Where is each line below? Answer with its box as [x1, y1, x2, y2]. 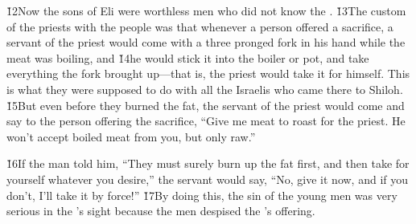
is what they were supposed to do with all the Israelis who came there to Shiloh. [6, 80, 403, 97]
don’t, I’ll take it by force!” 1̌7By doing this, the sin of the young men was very [6, 186, 397, 203]
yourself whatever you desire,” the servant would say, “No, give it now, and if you [6, 170, 408, 187]
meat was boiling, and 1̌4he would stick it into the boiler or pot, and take [6, 49, 369, 66]
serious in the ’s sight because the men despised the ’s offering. [6, 202, 315, 219]
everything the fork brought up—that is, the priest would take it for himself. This [6, 65, 410, 82]
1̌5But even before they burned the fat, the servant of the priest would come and [6, 96, 405, 113]
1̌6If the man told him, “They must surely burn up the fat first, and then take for [6, 155, 410, 172]
